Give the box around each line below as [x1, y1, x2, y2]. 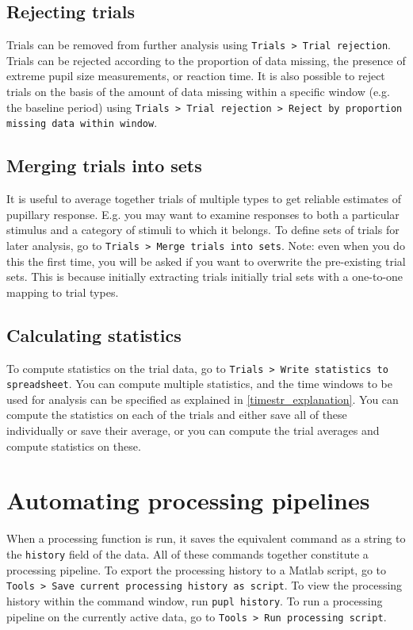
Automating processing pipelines [6, 484, 370, 517]
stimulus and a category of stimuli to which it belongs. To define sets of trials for [6, 221, 400, 238]
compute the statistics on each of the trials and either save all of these [6, 406, 347, 423]
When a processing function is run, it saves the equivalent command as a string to [6, 530, 406, 547]
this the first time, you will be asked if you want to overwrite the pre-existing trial [6, 252, 406, 269]
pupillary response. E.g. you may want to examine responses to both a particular [6, 206, 400, 222]
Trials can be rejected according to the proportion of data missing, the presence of [6, 52, 406, 68]
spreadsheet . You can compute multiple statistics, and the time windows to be [6, 375, 392, 392]
